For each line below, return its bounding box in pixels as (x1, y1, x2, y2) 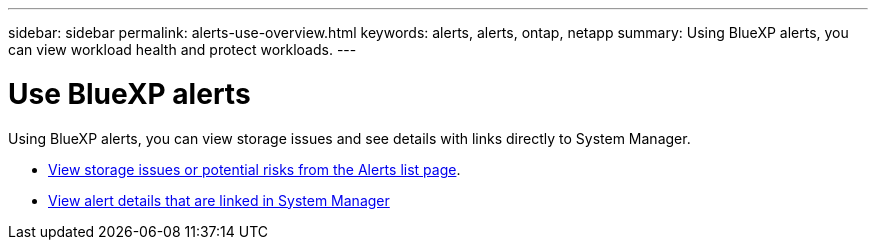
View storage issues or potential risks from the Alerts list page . (48, 160, 461, 178)
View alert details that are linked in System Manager (48, 191, 390, 209)
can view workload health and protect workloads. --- (8, 41, 357, 58)
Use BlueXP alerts (8, 76, 251, 111)
